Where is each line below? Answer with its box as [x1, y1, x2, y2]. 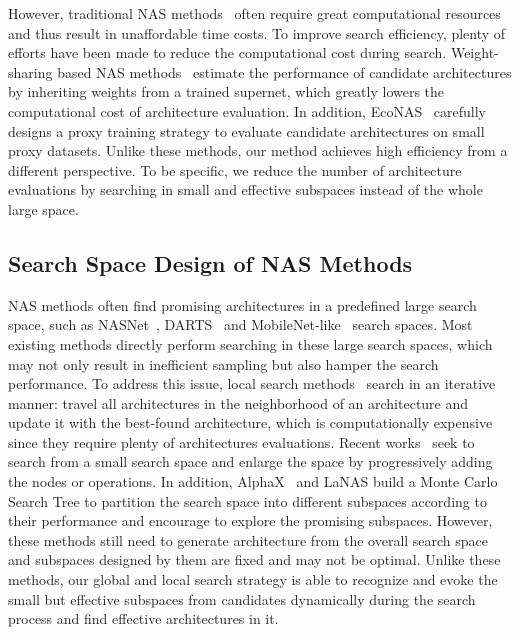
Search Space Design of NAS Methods [8, 247, 413, 278]
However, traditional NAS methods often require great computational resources [8, 3, 501, 23]
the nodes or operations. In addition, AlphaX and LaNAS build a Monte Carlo [8, 471, 498, 492]
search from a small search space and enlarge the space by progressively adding [8, 451, 493, 472]
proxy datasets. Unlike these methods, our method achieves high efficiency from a [8, 140, 508, 161]
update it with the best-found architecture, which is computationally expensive [8, 412, 493, 433]
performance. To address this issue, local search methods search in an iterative [8, 373, 496, 394]
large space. [8, 198, 79, 219]
